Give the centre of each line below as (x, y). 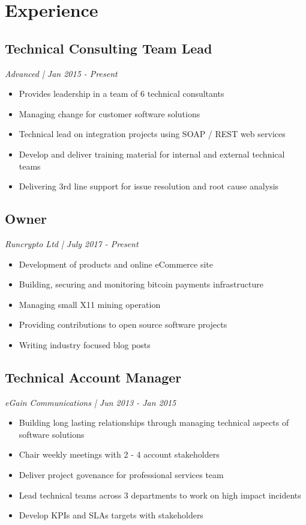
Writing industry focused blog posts (85, 344)
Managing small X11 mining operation (90, 304)
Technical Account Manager (93, 377)
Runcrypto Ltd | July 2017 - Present (72, 243)
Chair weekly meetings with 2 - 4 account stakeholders (119, 454)
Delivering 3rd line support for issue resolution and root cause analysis (149, 186)
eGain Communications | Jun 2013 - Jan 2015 (91, 402)
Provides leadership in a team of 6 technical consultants (121, 94)
